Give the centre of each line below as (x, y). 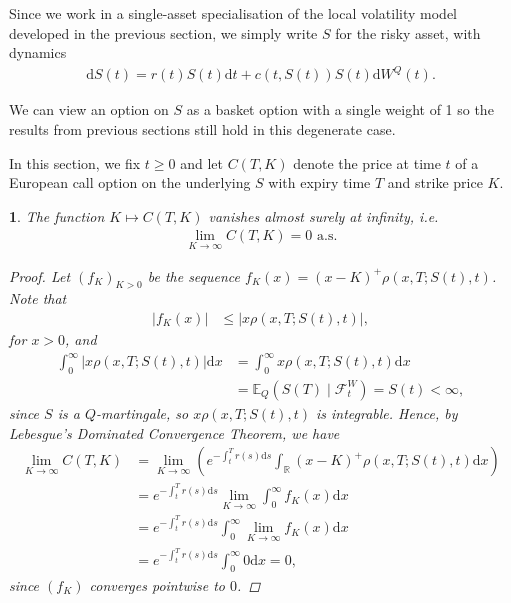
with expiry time (319, 182)
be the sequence (194, 275)
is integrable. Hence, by (386, 412)
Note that (38, 298)
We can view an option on (89, 109)
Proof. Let (40, 275)
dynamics (38, 52)
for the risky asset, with (408, 32)
